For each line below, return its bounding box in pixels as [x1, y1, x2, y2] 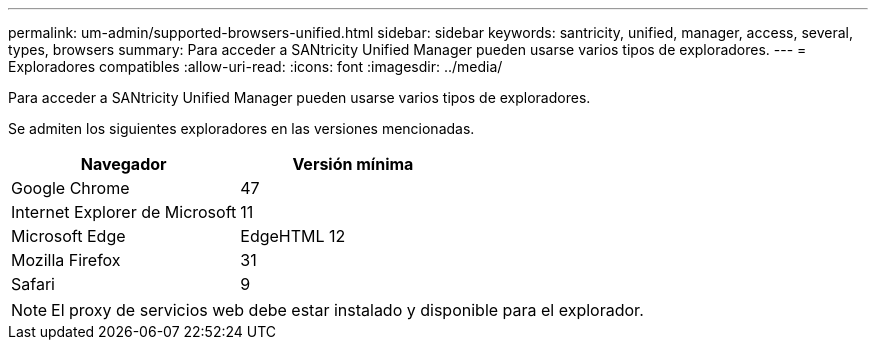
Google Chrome [11, 178, 130, 198]
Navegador [80, 154, 167, 174]
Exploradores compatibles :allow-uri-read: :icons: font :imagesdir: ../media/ [8, 58, 503, 75]
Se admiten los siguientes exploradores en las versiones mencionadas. [8, 120, 475, 137]
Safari [11, 274, 55, 294]
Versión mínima [292, 154, 414, 174]
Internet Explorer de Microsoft [11, 202, 237, 222]
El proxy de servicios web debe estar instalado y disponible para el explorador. [51, 300, 644, 320]
